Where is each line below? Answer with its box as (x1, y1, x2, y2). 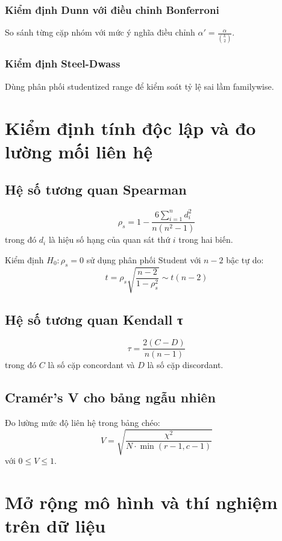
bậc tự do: (226, 253, 264, 266)
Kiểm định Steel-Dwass (5, 56, 121, 71)
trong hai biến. (178, 233, 233, 246)
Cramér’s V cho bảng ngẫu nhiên (5, 388, 216, 407)
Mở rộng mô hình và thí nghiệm (5, 490, 278, 514)
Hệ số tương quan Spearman (5, 180, 187, 199)
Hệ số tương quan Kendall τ (5, 310, 183, 328)
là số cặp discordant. (147, 358, 224, 371)
